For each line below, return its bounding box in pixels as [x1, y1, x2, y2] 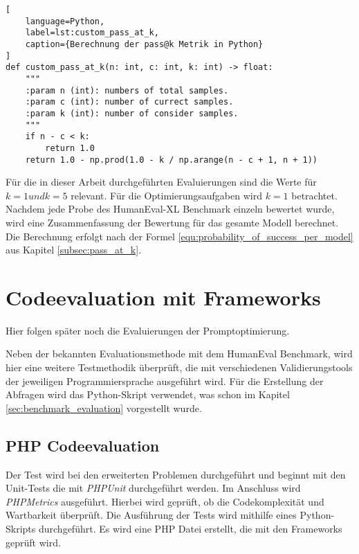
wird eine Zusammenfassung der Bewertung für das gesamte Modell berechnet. [6, 215, 339, 229]
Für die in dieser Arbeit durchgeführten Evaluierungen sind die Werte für [6, 175, 317, 189]
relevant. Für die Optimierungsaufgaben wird [71, 188, 262, 202]
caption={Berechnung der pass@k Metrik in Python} [25, 39, 264, 49]
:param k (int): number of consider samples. [25, 108, 239, 118]
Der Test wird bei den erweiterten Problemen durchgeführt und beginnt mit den [6, 467, 346, 481]
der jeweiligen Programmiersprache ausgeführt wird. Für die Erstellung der [6, 373, 324, 388]
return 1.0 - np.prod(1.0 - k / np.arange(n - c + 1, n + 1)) [25, 154, 318, 165]
